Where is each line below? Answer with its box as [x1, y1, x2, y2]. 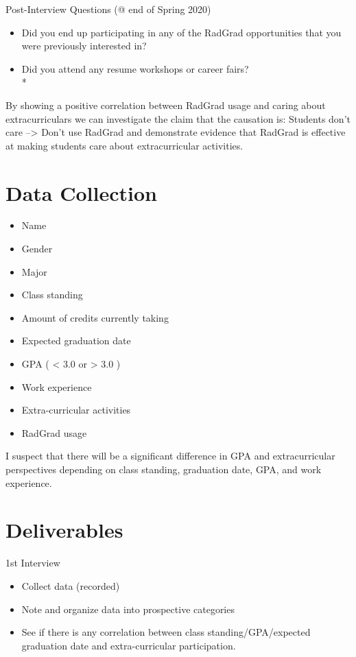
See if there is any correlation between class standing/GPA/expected [21, 625, 311, 639]
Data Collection [5, 178, 157, 206]
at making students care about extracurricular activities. [5, 138, 244, 152]
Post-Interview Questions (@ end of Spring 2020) [5, 2, 211, 16]
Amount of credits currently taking [21, 310, 169, 324]
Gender [21, 241, 53, 256]
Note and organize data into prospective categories [21, 601, 235, 616]
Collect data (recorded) [21, 578, 120, 593]
